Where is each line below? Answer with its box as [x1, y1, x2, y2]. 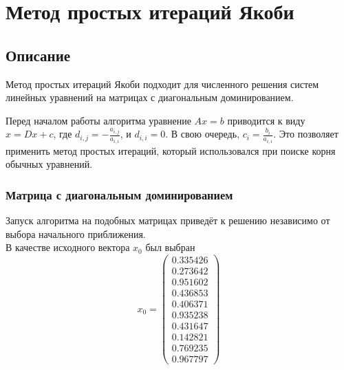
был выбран [145, 240, 195, 254]
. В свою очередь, [165, 127, 240, 141]
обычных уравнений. [6, 157, 93, 171]
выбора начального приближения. [6, 226, 146, 241]
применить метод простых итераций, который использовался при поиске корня [6, 143, 336, 157]
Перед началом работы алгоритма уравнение [6, 113, 191, 127]
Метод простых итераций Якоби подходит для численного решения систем [6, 76, 319, 91]
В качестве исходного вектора [6, 240, 130, 254]
